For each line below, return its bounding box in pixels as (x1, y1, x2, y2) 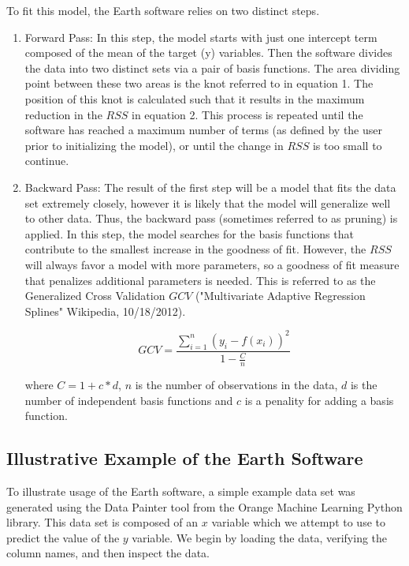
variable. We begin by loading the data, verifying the (132, 529, 388, 545)
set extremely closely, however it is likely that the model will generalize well (24, 194, 391, 211)
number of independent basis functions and (24, 392, 233, 408)
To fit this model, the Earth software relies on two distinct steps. (6, 2, 320, 18)
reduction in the (24, 106, 102, 122)
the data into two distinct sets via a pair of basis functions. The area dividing (24, 59, 400, 76)
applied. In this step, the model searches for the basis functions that (24, 225, 354, 242)
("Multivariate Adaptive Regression (195, 287, 366, 304)
